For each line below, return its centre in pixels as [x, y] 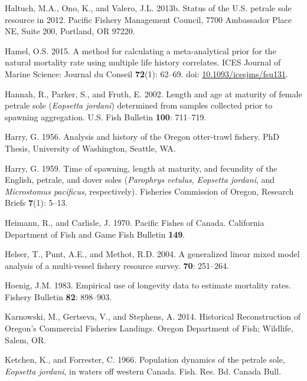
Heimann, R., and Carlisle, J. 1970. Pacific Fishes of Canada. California [135, 222]
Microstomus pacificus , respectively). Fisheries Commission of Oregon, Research [149, 191]
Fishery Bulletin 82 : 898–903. [58, 296]
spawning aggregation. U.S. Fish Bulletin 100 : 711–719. [106, 116]
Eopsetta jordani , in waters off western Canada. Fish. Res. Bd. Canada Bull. [143, 371]
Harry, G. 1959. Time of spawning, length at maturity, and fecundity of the [141, 168]
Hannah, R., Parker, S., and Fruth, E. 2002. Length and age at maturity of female [153, 93]
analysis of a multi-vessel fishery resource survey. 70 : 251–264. [117, 265]
